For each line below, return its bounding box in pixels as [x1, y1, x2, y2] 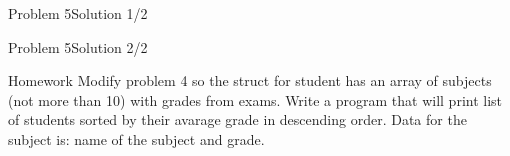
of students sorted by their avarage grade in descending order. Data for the [8, 109, 467, 130]
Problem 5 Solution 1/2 [8, 3, 148, 23]
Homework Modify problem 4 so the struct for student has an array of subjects [8, 70, 492, 91]
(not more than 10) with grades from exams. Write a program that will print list [8, 89, 503, 110]
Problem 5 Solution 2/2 [8, 36, 148, 57]
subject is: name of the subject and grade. [8, 128, 265, 149]
